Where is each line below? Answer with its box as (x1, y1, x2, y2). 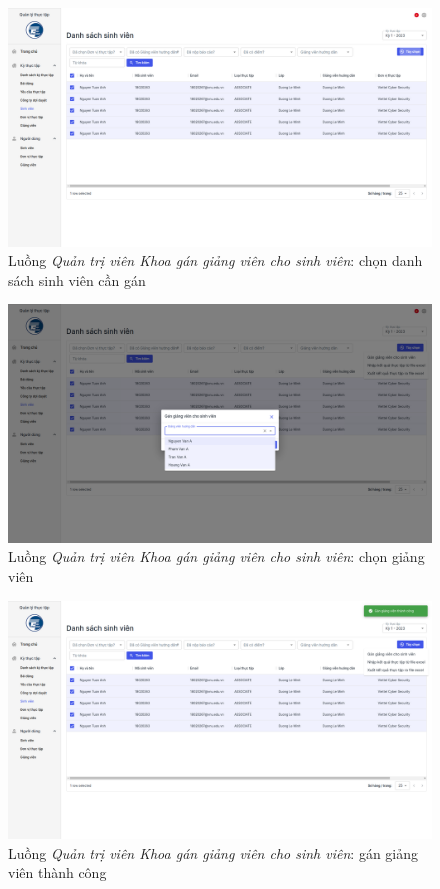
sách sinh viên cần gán (8, 269, 146, 290)
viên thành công (8, 862, 107, 883)
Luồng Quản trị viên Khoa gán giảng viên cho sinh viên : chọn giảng (8, 546, 425, 567)
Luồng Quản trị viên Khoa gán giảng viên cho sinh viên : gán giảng (8, 842, 419, 863)
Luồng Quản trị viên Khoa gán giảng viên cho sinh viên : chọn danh (8, 250, 423, 271)
